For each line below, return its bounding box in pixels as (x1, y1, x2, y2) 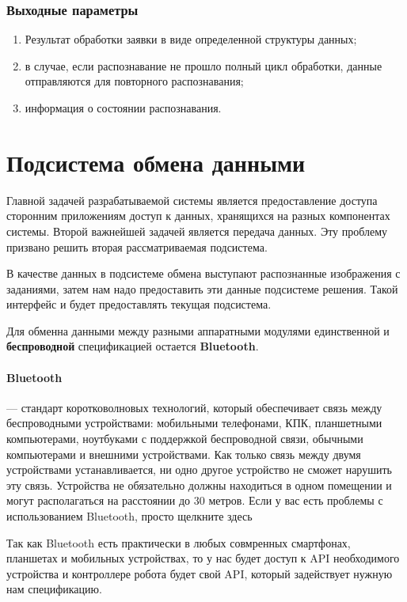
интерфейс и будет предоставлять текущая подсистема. (6, 296, 272, 312)
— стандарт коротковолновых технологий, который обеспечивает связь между (6, 399, 382, 415)
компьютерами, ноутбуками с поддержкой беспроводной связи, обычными (6, 430, 363, 447)
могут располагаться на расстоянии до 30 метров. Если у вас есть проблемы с (6, 492, 383, 509)
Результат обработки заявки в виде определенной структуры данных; (25, 31, 357, 47)
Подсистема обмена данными (6, 146, 306, 178)
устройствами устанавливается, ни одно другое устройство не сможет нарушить (6, 461, 392, 478)
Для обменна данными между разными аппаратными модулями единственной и (6, 322, 390, 339)
